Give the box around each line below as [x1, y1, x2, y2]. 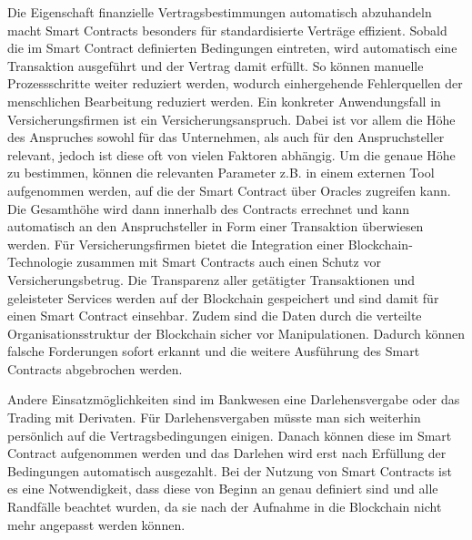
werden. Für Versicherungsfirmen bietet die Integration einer [7, 234, 345, 253]
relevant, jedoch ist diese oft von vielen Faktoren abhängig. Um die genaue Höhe [7, 145, 456, 164]
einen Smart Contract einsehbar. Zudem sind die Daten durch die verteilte [7, 306, 422, 325]
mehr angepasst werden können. [7, 515, 186, 534]
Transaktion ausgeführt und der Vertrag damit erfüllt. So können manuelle [7, 56, 424, 75]
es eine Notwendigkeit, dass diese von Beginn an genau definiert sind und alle [7, 479, 438, 498]
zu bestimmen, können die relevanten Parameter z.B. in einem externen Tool [7, 163, 435, 182]
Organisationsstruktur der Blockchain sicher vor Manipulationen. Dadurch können [7, 323, 466, 342]
